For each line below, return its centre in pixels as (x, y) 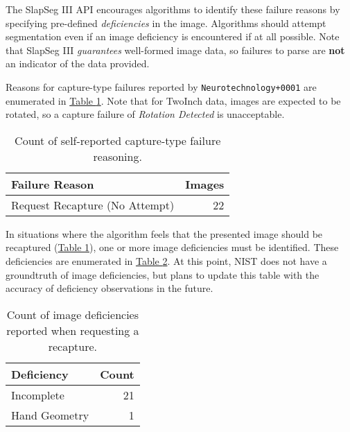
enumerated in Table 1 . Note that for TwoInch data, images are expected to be (173, 100)
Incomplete (38, 395)
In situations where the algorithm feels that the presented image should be (164, 233)
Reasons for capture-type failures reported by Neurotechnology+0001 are (161, 86)
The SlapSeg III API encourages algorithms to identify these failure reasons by (173, 9)
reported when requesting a (73, 330)
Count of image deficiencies (73, 314)
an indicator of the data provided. (78, 63)
